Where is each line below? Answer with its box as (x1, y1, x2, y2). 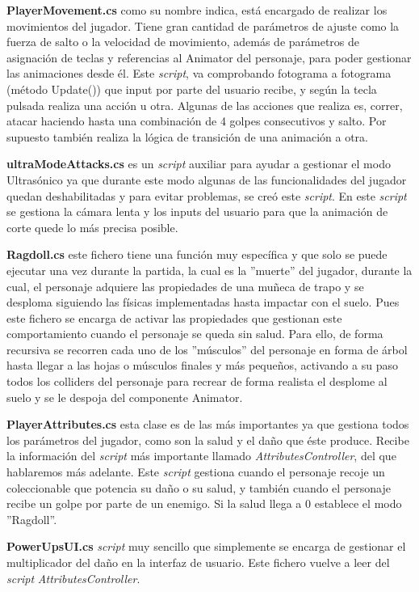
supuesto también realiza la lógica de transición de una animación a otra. (6, 128, 368, 145)
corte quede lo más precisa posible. (6, 218, 178, 235)
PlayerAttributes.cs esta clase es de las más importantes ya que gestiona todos (6, 416, 409, 433)
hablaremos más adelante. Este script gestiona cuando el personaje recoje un (6, 463, 385, 480)
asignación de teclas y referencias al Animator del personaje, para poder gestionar (6, 49, 412, 66)
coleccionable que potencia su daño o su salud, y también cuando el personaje (6, 479, 391, 496)
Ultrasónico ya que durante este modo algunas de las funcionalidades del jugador (6, 171, 407, 188)
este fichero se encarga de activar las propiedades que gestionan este (6, 309, 342, 326)
